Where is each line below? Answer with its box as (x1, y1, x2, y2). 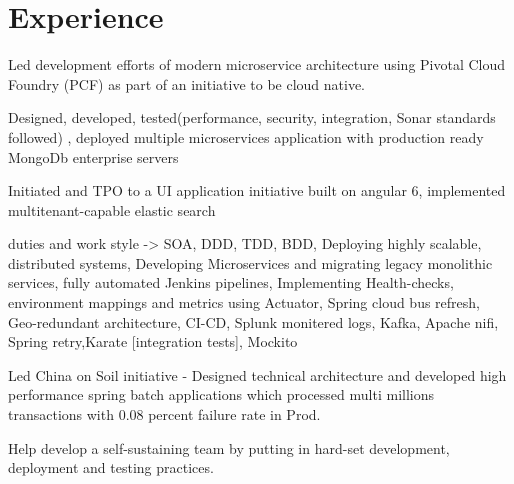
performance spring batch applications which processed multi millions (8, 384, 435, 405)
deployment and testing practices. (8, 457, 214, 478)
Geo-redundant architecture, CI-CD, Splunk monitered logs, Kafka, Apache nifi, (8, 311, 499, 332)
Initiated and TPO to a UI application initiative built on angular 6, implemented (8, 180, 506, 201)
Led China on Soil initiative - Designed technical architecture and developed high (8, 364, 507, 385)
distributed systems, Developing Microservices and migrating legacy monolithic (8, 252, 493, 273)
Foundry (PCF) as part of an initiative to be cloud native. (8, 73, 366, 94)
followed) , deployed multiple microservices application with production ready (8, 126, 484, 147)
